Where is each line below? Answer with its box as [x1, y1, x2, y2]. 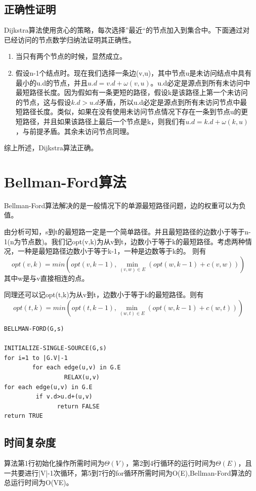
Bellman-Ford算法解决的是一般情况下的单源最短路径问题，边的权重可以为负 [4, 200, 246, 210]
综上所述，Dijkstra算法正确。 [4, 142, 98, 153]
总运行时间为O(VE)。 [4, 477, 73, 488]
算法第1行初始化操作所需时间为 [4, 458, 104, 468]
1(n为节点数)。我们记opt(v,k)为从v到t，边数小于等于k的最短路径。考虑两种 [4, 236, 245, 246]
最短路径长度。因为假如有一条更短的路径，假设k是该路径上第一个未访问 [15, 87, 248, 97]
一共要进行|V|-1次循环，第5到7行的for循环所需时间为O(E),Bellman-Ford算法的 [4, 467, 252, 478]
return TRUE [4, 412, 43, 420]
